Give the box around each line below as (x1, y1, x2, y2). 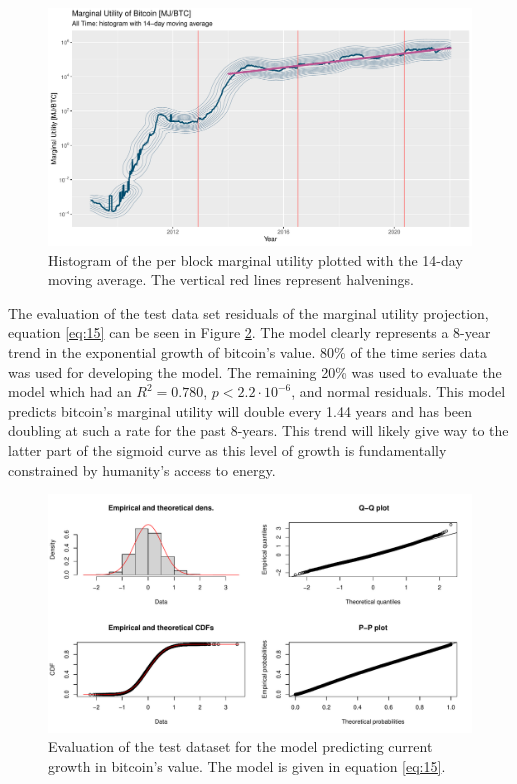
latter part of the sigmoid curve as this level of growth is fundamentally (8, 440, 447, 461)
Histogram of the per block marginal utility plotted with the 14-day (48, 249, 463, 270)
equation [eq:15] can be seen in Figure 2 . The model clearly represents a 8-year (8, 322, 491, 343)
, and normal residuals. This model (291, 381, 506, 402)
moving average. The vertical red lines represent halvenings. (48, 269, 414, 290)
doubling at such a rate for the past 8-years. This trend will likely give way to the (8, 420, 509, 441)
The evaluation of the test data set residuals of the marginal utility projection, (8, 302, 489, 323)
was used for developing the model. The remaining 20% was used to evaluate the (8, 361, 502, 382)
